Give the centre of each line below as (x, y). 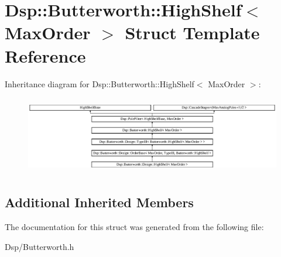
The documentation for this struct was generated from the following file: (134, 227)
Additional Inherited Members (99, 202)
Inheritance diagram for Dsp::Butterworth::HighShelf (100, 83)
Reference (45, 55)
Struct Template (192, 32)
